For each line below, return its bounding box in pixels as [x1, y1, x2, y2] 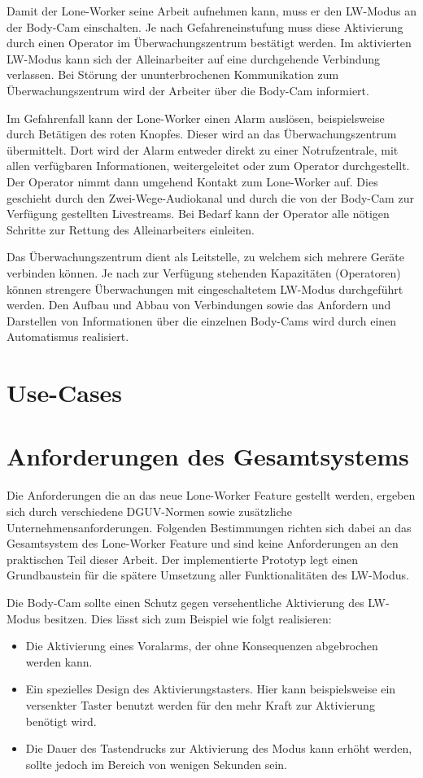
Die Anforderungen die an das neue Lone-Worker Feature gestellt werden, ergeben [7, 487, 416, 504]
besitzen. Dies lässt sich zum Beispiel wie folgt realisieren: [43, 610, 332, 627]
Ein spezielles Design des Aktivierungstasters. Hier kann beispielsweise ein [25, 680, 396, 697]
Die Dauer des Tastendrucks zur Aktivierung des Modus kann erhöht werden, [25, 740, 412, 757]
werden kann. [25, 653, 93, 670]
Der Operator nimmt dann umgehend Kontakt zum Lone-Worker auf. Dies [7, 173, 378, 190]
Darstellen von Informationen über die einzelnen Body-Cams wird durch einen [7, 312, 397, 329]
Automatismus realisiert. [7, 328, 129, 345]
